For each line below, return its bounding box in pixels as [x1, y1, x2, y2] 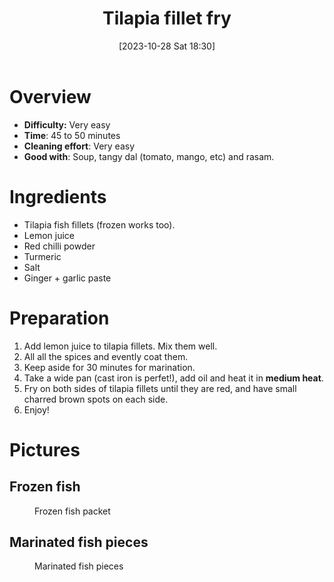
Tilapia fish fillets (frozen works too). [23, 218, 176, 231]
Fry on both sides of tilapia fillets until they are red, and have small [23, 382, 297, 394]
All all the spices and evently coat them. [23, 350, 189, 362]
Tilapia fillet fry [102, 7, 232, 30]
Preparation [9, 307, 110, 329]
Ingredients [9, 185, 107, 208]
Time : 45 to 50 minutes [23, 129, 121, 141]
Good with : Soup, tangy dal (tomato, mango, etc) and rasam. [23, 150, 275, 162]
